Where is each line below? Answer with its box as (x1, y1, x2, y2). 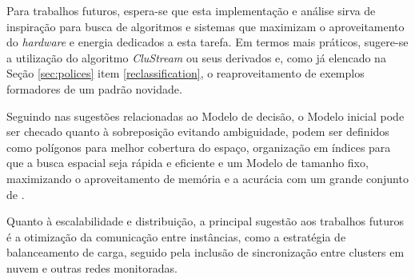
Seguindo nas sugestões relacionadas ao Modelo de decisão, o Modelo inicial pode (6, 107, 405, 124)
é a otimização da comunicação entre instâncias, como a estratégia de (6, 228, 346, 245)
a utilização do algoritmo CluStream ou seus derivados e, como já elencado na (6, 49, 386, 66)
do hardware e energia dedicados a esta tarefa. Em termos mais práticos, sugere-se (6, 34, 409, 50)
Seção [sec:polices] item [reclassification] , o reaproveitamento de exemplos (6, 65, 365, 82)
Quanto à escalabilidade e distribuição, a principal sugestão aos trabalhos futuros (6, 213, 404, 229)
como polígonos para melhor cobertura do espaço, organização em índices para (6, 138, 391, 155)
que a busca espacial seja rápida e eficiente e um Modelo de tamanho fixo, (6, 154, 369, 171)
